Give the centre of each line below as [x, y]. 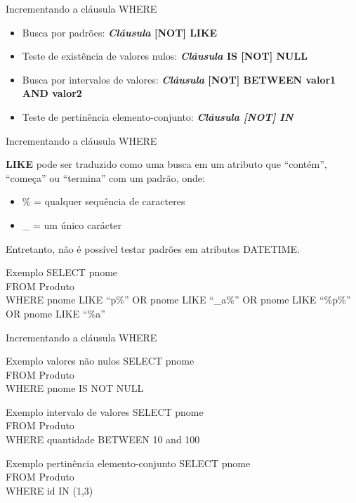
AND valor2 [52, 93]
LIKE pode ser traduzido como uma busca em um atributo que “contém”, [166, 164]
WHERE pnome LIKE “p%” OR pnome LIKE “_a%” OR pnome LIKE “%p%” [178, 300]
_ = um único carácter [72, 224]
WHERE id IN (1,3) [50, 490]
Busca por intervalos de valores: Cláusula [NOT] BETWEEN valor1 [179, 79]
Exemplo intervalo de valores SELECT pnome [105, 411]
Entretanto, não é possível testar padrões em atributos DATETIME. [153, 248]
